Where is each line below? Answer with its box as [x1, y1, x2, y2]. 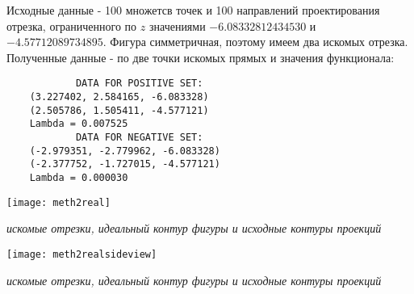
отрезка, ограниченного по [6, 17, 137, 34]
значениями [148, 17, 206, 34]
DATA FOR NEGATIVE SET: [75, 132, 203, 143]
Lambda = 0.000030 [29, 171, 128, 183]
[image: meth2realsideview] [6, 248, 157, 260]
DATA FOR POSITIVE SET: [75, 78, 203, 90]
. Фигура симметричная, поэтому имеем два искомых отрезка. [102, 33, 408, 50]
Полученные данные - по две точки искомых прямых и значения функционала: [6, 48, 395, 65]
